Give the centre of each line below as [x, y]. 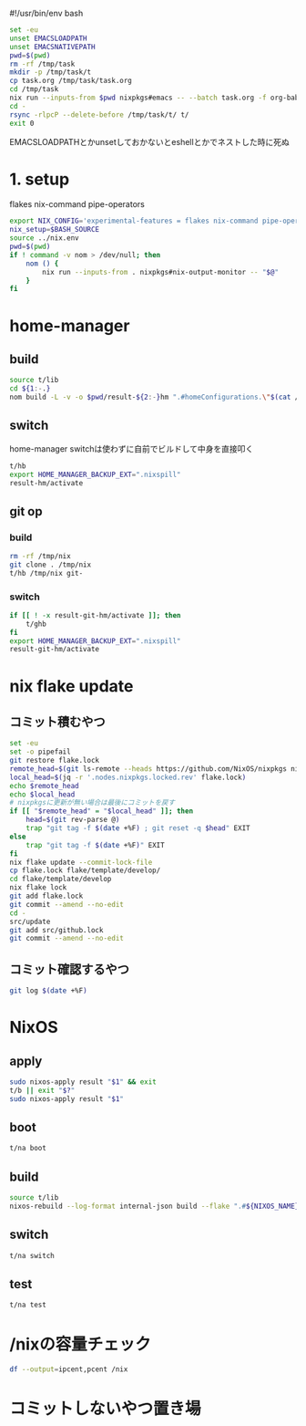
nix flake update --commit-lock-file [81, 862]
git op [26, 511]
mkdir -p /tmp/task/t [51, 72]
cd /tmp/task [34, 89]
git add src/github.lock [56, 930]
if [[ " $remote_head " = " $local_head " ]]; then [102, 811]
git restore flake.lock [55, 761]
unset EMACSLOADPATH [49, 38]
